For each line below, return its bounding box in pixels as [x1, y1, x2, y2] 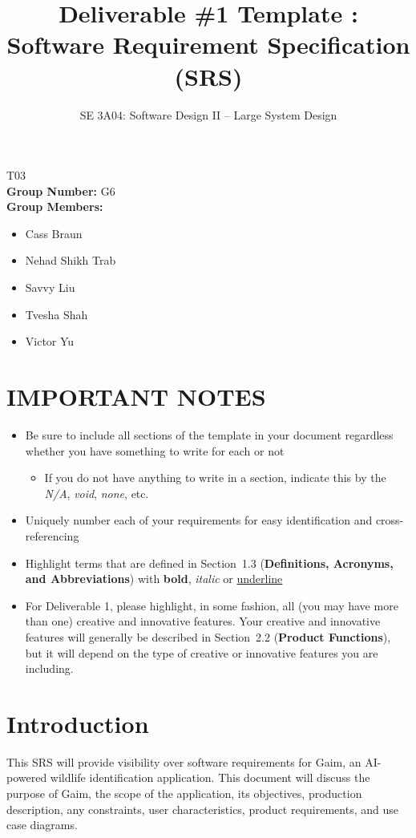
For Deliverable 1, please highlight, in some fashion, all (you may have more [25, 597, 398, 613]
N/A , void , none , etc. [44, 484, 149, 501]
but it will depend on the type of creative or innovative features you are [25, 644, 378, 661]
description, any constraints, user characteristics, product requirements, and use [6, 800, 398, 817]
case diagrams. [6, 816, 78, 833]
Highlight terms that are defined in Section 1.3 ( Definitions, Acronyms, [25, 554, 394, 571]
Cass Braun [25, 225, 83, 241]
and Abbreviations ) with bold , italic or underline [25, 570, 283, 587]
